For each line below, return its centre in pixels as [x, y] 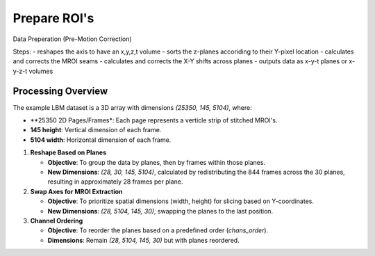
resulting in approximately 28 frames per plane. [115, 182]
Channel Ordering [57, 221]
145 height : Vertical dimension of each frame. [96, 130]
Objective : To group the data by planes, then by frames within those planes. [157, 162]
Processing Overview [60, 91]
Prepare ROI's [53, 18]
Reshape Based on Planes [68, 152]
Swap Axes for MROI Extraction [76, 191]
